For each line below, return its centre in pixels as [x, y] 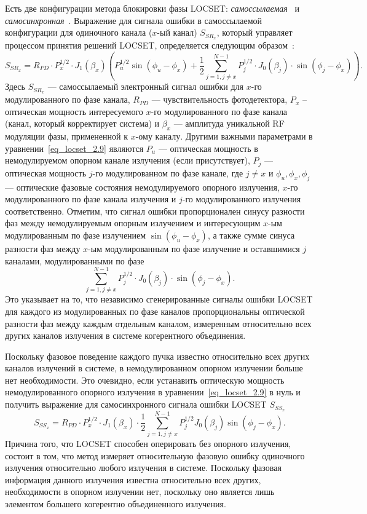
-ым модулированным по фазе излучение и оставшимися [194, 249]
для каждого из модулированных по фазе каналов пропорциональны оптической [155, 311]
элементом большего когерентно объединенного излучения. [116, 504]
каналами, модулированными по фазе [75, 260]
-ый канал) [177, 32]
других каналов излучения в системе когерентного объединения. [125, 335]
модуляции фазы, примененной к [67, 136]
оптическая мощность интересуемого [74, 111]
